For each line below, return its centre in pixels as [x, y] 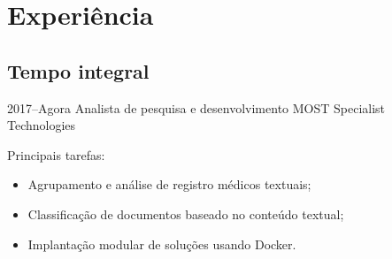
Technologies [42, 125]
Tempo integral [78, 70]
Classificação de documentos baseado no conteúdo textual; [186, 213]
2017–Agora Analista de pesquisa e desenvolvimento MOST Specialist [196, 107]
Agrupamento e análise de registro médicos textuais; [169, 184]
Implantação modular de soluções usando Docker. [162, 244]
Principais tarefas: [56, 154]
